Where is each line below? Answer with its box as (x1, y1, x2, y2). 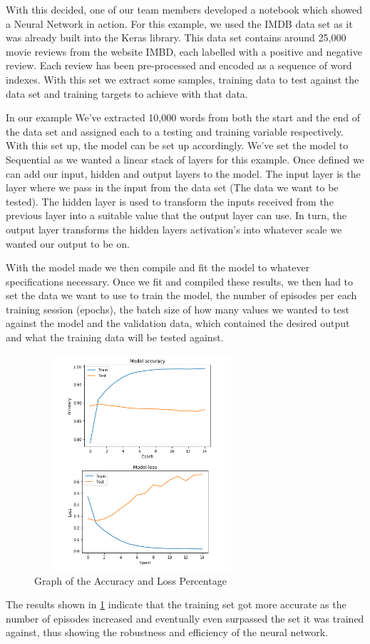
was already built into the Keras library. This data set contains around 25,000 (6, 30, 346, 45)
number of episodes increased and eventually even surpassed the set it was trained (6, 610, 364, 625)
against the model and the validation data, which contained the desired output (6, 316, 350, 331)
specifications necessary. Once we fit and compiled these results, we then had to (6, 273, 354, 288)
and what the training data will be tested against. (6, 330, 224, 345)
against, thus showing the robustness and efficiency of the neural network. (6, 625, 329, 640)
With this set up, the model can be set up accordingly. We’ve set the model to (6, 138, 349, 153)
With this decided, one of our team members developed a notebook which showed (6, 2, 363, 16)
